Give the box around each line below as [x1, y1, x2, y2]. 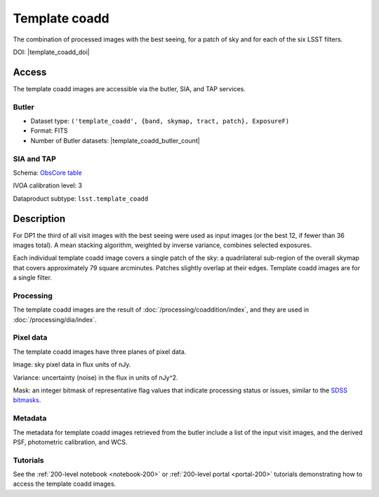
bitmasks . [13, 396, 41, 404]
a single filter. [13, 274, 53, 282]
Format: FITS [30, 126, 68, 135]
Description [13, 213, 66, 225]
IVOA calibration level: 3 [13, 181, 82, 190]
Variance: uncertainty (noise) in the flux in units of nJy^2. [13, 373, 178, 382]
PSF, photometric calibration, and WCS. [13, 437, 128, 446]
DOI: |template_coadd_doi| [13, 48, 91, 56]
